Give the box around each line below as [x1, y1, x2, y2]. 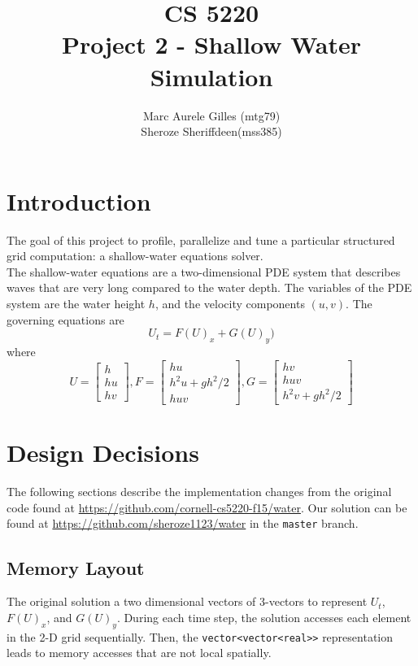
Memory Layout [7, 555, 145, 580]
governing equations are [7, 311, 124, 328]
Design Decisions [7, 436, 199, 469]
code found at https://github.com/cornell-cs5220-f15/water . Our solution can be [7, 498, 407, 516]
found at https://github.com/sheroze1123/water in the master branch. [7, 515, 359, 532]
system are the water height [7, 295, 146, 311]
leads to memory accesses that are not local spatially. [7, 644, 272, 661]
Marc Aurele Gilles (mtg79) [142, 107, 281, 124]
